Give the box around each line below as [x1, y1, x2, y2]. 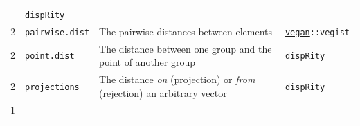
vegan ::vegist [285, 27, 350, 37]
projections [25, 82, 80, 92]
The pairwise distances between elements [99, 24, 273, 38]
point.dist [25, 51, 75, 62]
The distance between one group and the [99, 41, 272, 55]
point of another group [99, 55, 196, 69]
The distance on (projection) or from [99, 72, 255, 86]
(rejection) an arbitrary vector [99, 85, 227, 100]
